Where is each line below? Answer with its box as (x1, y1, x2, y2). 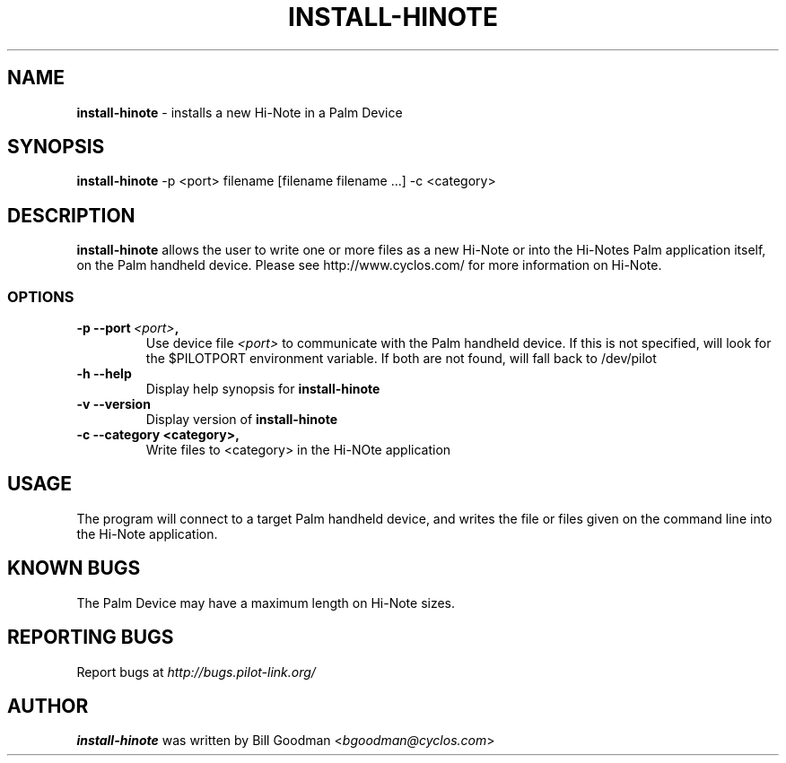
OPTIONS (7, 287, 74, 306)
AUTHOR (7, 694, 89, 717)
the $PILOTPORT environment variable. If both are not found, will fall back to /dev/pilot (145, 351, 657, 367)
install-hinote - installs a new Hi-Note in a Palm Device (76, 104, 403, 120)
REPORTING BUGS (7, 626, 174, 649)
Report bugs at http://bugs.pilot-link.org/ (76, 663, 316, 680)
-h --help (76, 366, 132, 382)
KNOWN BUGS (7, 557, 141, 580)
